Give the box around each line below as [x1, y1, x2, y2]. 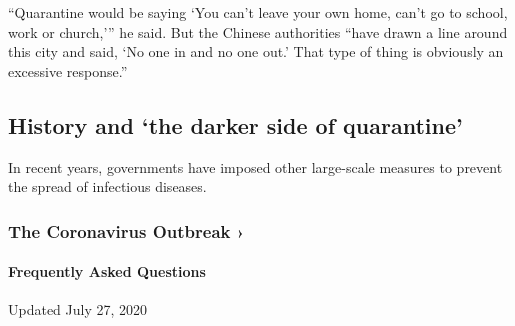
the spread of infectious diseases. [8, 176, 207, 197]
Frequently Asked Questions [8, 261, 206, 282]
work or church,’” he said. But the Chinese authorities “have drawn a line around [8, 21, 508, 42]
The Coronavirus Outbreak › [8, 218, 245, 243]
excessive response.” [8, 60, 128, 81]
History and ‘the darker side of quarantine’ [8, 109, 463, 140]
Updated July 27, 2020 [8, 299, 148, 320]
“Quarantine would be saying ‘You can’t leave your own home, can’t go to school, [8, 2, 508, 22]
